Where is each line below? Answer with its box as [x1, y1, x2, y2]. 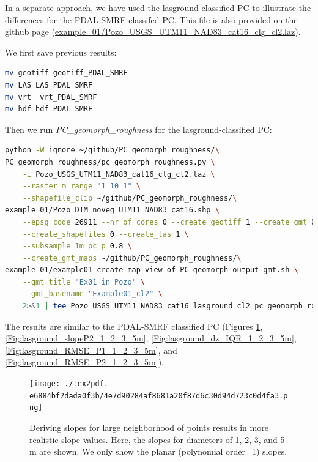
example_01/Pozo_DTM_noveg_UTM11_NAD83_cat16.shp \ [5, 206, 220, 215]
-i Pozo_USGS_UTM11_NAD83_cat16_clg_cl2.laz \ [22, 170, 215, 179]
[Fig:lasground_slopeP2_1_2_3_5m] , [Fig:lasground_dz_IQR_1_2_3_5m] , [5, 332, 297, 345]
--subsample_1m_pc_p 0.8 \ [22, 242, 132, 251]
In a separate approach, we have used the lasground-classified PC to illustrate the [5, 1, 311, 13]
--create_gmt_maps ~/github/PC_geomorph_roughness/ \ [22, 253, 242, 263]
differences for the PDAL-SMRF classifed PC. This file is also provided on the [5, 13, 298, 26]
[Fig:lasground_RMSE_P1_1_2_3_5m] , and [5, 343, 177, 356]
